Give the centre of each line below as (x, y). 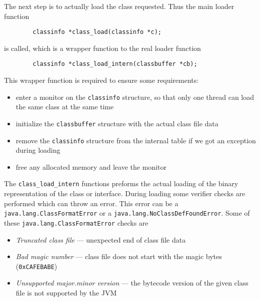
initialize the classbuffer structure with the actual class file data (117, 123)
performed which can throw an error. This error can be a (91, 203)
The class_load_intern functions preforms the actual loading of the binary (121, 183)
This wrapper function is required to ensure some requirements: (101, 80)
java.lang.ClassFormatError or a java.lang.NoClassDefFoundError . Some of (127, 213)
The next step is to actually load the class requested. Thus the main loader (119, 6)
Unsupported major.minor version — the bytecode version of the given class (132, 283)
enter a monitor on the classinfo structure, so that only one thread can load (135, 97)
